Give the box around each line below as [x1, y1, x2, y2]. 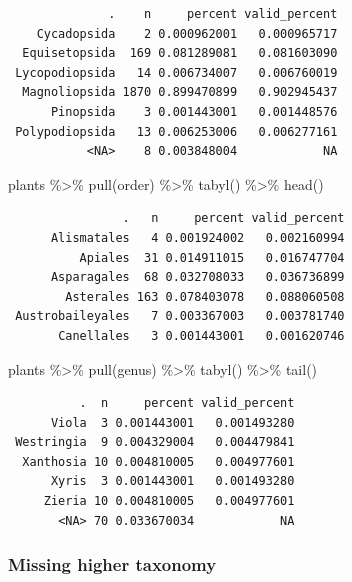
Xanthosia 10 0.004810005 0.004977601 [22, 454, 295, 469]
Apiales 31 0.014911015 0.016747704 [79, 250, 345, 265]
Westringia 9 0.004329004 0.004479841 [15, 435, 295, 450]
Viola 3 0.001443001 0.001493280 [50, 415, 295, 430]
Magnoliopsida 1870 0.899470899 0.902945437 [22, 85, 338, 100]
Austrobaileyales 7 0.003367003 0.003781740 [15, 309, 345, 324]
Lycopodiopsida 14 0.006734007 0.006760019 [15, 65, 338, 80]
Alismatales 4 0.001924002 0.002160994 [50, 230, 345, 245]
